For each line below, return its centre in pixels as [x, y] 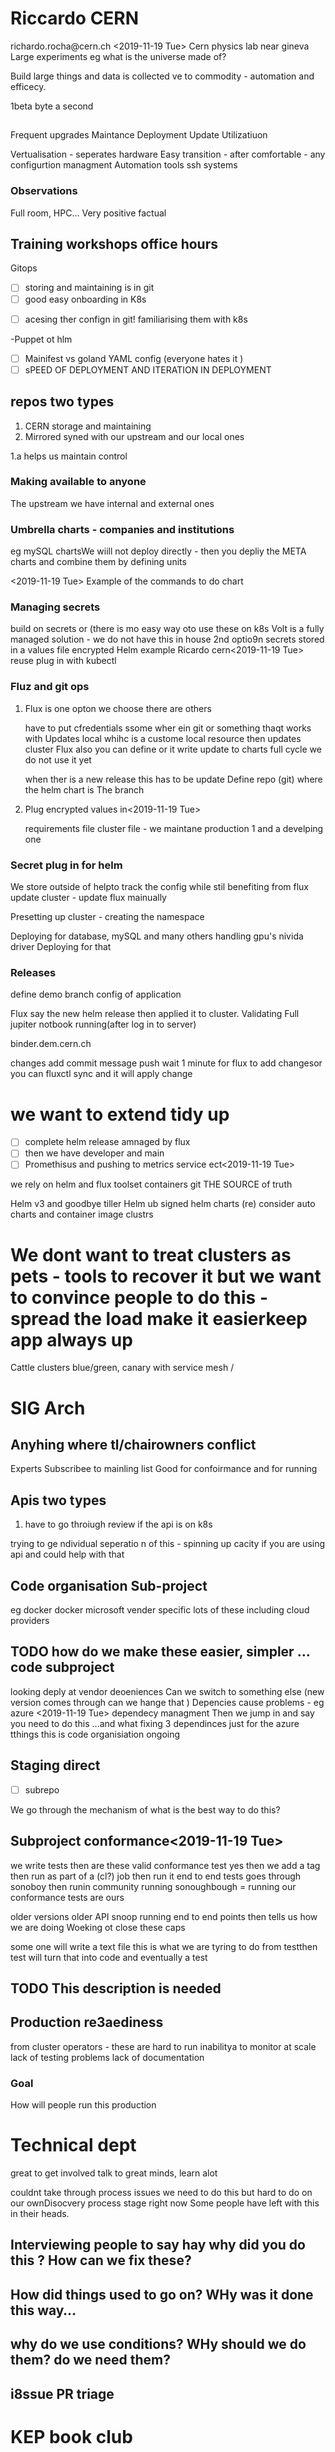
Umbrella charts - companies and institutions [122, 529]
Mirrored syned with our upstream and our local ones [134, 436]
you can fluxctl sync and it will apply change [101, 1074]
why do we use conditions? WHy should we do [158, 2344]
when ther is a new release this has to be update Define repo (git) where [173, 779]
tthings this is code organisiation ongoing [95, 1734]
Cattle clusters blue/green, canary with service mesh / [122, 1368]
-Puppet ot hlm [41, 339]
